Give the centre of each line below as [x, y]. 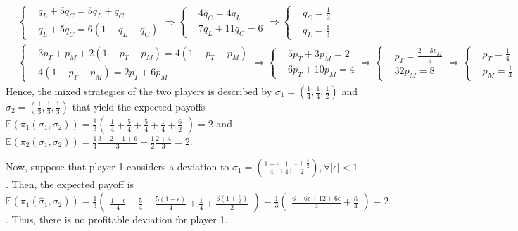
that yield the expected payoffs [139, 106]
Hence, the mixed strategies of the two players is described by [139, 91]
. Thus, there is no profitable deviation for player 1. [117, 219]
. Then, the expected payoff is [70, 183]
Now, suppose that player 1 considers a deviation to [118, 166]
